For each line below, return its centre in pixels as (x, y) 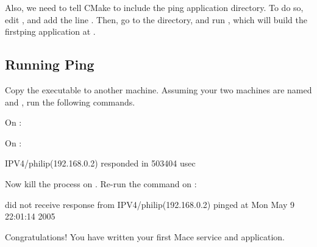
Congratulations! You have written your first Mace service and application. (145, 236)
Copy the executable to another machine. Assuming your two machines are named (158, 89)
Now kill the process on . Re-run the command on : (101, 183)
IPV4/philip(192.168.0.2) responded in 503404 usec (100, 163)
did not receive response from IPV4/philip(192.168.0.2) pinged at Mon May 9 (150, 204)
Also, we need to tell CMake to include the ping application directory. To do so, (154, 7)
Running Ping (50, 64)
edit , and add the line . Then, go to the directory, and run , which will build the (156, 19)
